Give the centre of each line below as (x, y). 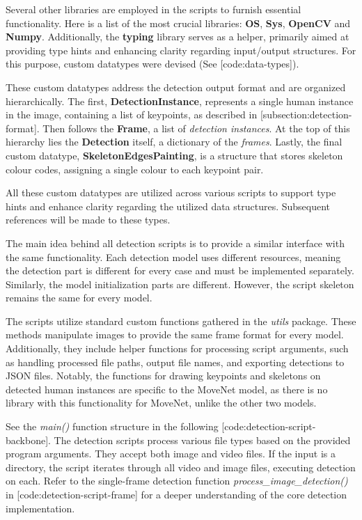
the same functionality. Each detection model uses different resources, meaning (173, 257)
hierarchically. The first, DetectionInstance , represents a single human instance (180, 101)
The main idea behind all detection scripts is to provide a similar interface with (175, 243)
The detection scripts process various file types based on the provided (202, 440)
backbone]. (28, 440)
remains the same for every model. (79, 298)
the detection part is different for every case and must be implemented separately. (180, 270)
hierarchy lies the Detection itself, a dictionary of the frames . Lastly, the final (174, 142)
